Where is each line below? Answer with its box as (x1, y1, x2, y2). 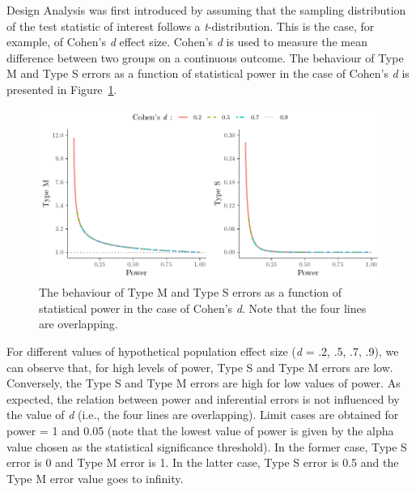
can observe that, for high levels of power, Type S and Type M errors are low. (6, 358, 393, 375)
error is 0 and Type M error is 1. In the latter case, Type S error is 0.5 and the (6, 454, 399, 471)
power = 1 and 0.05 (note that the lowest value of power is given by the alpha (6, 421, 394, 439)
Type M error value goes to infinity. (6, 469, 184, 486)
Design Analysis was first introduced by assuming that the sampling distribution (6, 2, 406, 18)
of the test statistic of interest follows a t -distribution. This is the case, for (6, 17, 375, 34)
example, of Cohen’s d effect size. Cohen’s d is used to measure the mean (6, 33, 367, 50)
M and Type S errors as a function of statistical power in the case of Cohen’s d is (6, 65, 410, 82)
